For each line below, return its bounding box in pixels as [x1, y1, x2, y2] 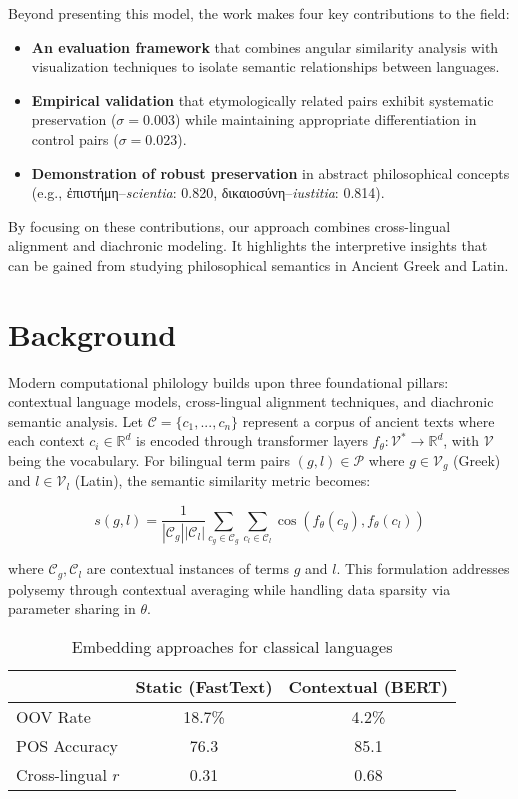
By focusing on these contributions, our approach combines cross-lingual [8, 215, 451, 236]
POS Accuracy [16, 733, 119, 757]
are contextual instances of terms [86, 558, 289, 579]
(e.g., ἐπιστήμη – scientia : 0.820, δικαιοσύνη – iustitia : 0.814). [31, 182, 385, 203]
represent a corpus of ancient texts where [242, 410, 495, 431]
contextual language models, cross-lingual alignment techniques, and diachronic [8, 391, 494, 412]
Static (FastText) [135, 674, 273, 698]
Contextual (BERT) [288, 674, 449, 698]
